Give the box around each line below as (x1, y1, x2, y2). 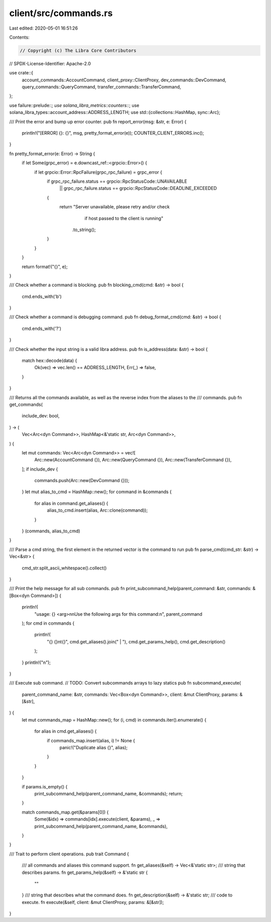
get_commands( (9, 401, 43, 407)
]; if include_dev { (22, 466, 58, 472)
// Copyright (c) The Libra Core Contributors (20, 48, 137, 53)
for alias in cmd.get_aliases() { (34, 728, 97, 734)
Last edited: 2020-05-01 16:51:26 (9, 25, 78, 31)
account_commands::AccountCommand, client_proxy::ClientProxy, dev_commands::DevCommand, (22, 77, 227, 83)
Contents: (9, 34, 30, 40)
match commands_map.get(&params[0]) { (22, 809, 109, 815)
